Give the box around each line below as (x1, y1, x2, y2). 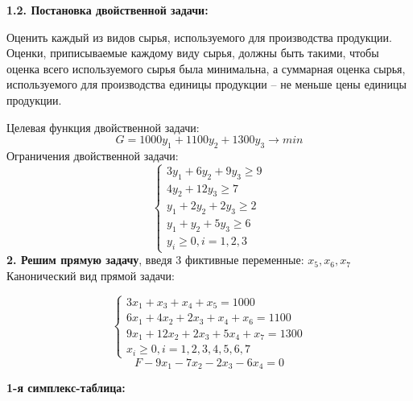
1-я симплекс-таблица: (6, 379, 126, 396)
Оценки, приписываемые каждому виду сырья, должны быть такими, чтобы (6, 44, 379, 61)
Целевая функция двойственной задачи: (6, 118, 200, 135)
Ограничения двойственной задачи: (6, 147, 179, 163)
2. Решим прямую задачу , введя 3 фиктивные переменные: (6, 251, 304, 268)
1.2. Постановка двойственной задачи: (6, 2, 209, 18)
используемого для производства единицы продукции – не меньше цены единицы (6, 76, 407, 93)
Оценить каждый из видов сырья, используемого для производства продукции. (6, 28, 392, 45)
